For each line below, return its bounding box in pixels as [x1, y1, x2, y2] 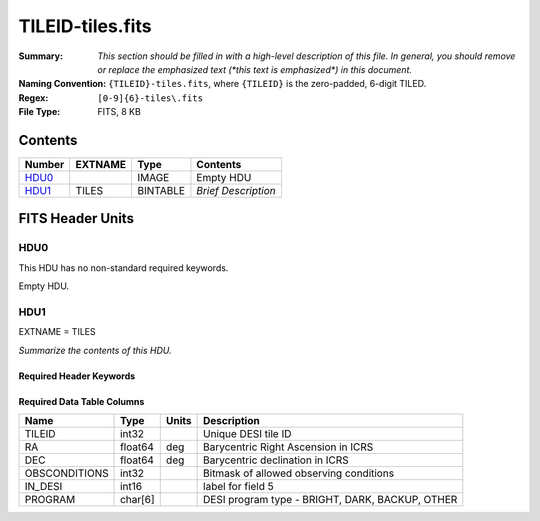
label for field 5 [203, 480, 274, 494]
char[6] [120, 493, 155, 507]
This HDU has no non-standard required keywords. [18, 261, 229, 274]
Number [24, 158, 65, 172]
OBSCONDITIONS [24, 466, 109, 480]
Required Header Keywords [18, 370, 136, 382]
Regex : [18, 91, 49, 104]
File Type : [18, 106, 61, 118]
